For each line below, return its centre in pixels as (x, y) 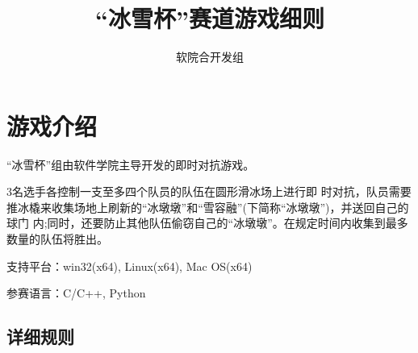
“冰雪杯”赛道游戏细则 (210, 18)
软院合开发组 (210, 57)
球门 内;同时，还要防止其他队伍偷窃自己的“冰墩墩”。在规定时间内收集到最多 (207, 223)
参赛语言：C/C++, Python (76, 293)
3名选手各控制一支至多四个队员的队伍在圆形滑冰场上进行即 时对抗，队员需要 (209, 191)
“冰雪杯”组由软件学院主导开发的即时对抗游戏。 (131, 164)
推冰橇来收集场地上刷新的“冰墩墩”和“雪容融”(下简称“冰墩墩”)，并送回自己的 (208, 207)
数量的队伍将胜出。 (57, 239)
